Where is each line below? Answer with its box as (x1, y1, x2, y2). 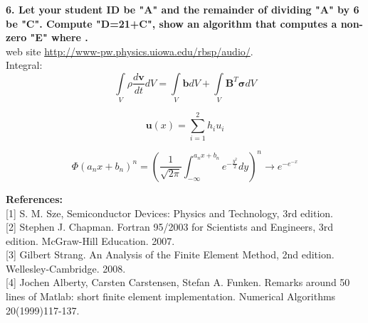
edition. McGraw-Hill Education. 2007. (6, 233, 175, 248)
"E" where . (30, 30, 88, 45)
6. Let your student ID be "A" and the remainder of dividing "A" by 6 (6, 2, 359, 16)
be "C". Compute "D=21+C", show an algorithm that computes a (6, 16, 337, 31)
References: (6, 191, 63, 206)
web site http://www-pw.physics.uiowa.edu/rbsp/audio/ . (6, 43, 253, 58)
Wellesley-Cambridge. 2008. (6, 261, 126, 275)
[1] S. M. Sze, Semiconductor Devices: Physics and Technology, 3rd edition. (6, 205, 333, 220)
